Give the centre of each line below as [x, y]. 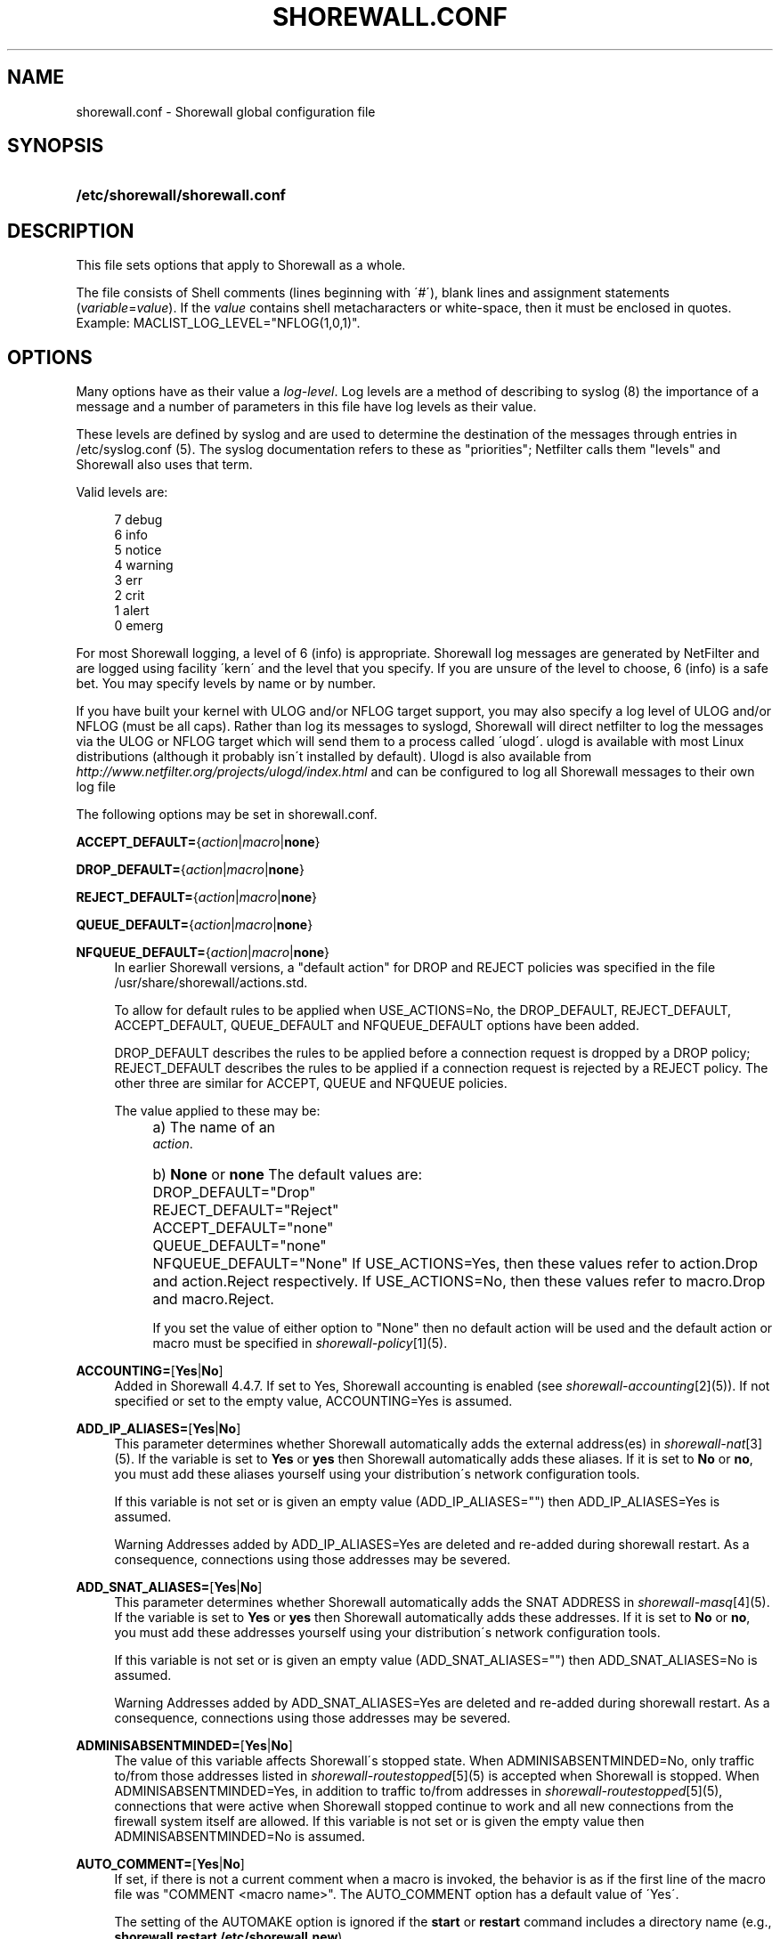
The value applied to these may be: [217, 1111]
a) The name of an [214, 1128]
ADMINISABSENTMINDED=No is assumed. [240, 1837]
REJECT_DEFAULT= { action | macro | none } [197, 897]
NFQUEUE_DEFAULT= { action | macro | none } [203, 953]
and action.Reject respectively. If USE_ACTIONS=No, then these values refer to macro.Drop [459, 1282]
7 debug [138, 520]
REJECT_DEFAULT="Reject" [246, 1210]
